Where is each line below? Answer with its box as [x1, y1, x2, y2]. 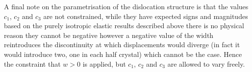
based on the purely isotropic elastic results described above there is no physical [4, 20, 245, 31]
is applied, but [82, 58, 126, 69]
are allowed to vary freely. [167, 58, 245, 69]
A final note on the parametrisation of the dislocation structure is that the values [4, 1, 249, 11]
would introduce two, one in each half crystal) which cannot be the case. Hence [4, 49, 242, 59]
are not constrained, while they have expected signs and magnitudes [43, 11, 248, 21]
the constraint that [4, 58, 61, 69]
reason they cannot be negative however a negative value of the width [4, 30, 214, 40]
